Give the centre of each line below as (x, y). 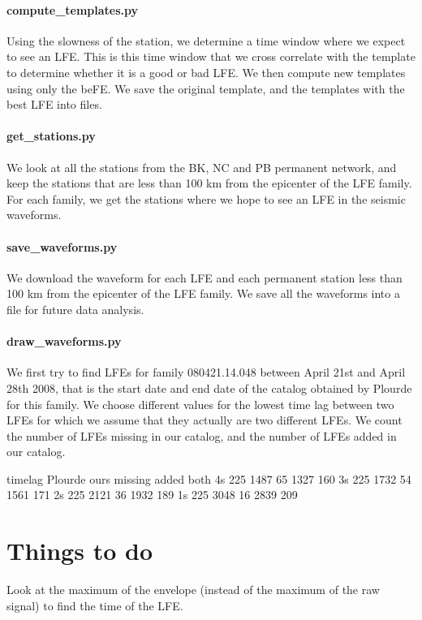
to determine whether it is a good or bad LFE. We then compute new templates (206, 72)
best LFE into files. (54, 104)
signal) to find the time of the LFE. (95, 605)
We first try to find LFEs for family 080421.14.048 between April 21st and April (206, 372)
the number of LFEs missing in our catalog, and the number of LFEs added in (202, 435)
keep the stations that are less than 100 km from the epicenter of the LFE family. (209, 183)
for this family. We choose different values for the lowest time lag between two (200, 404)
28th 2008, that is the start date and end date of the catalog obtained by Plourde (209, 387)
